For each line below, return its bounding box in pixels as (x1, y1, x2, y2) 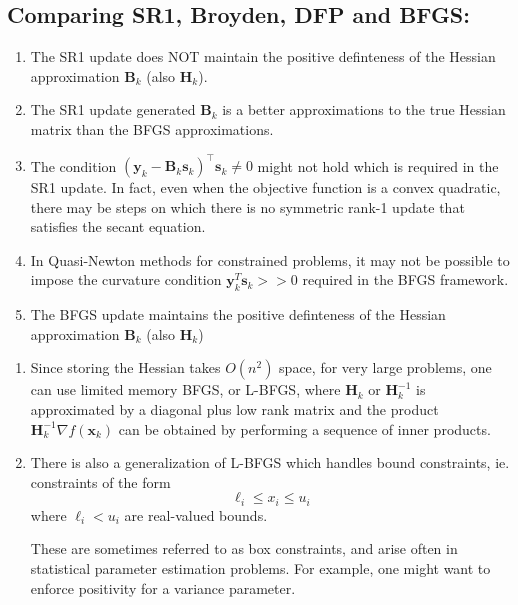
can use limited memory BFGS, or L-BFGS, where (30, 379, 341, 400)
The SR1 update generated (30, 99, 196, 120)
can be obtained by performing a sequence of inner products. (118, 418, 491, 439)
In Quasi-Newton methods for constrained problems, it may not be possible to (30, 249, 510, 270)
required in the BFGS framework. (302, 269, 509, 290)
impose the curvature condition (30, 269, 222, 290)
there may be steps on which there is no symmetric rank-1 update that (30, 196, 465, 217)
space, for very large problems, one (279, 357, 492, 378)
